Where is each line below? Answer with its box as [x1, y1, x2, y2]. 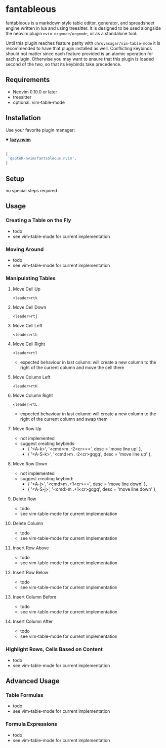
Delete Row [12, 496, 37, 502]
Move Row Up [12, 426, 41, 432]
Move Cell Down [12, 304, 46, 310]
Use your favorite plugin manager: [5, 127, 76, 133]
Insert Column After [12, 618, 53, 624]
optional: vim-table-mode [12, 99, 65, 105]
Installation [5, 114, 41, 122]
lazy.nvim [10, 137, 31, 143]
